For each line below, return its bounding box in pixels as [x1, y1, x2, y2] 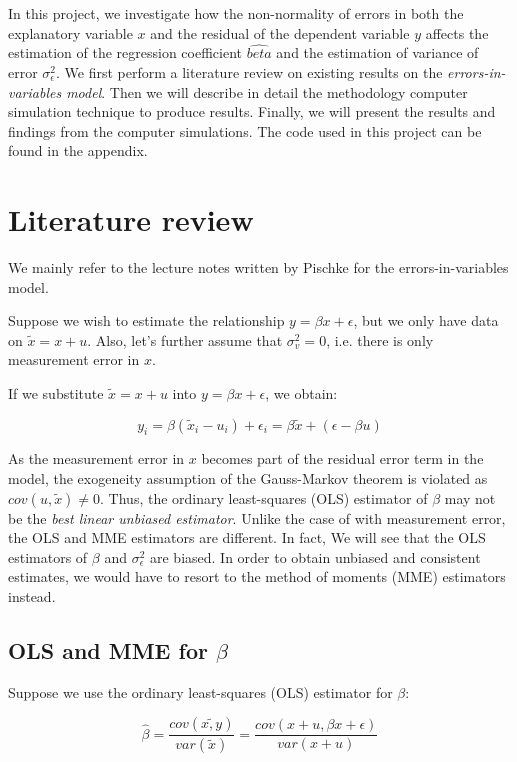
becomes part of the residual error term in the [201, 448, 484, 469]
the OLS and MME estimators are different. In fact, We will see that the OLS [8, 527, 486, 548]
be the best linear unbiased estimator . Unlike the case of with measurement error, [8, 507, 506, 528]
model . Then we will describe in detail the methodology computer [66, 81, 468, 102]
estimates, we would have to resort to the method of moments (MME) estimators [8, 566, 506, 587]
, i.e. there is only [326, 329, 434, 350]
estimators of [8, 546, 88, 567]
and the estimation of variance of [276, 42, 479, 63]
